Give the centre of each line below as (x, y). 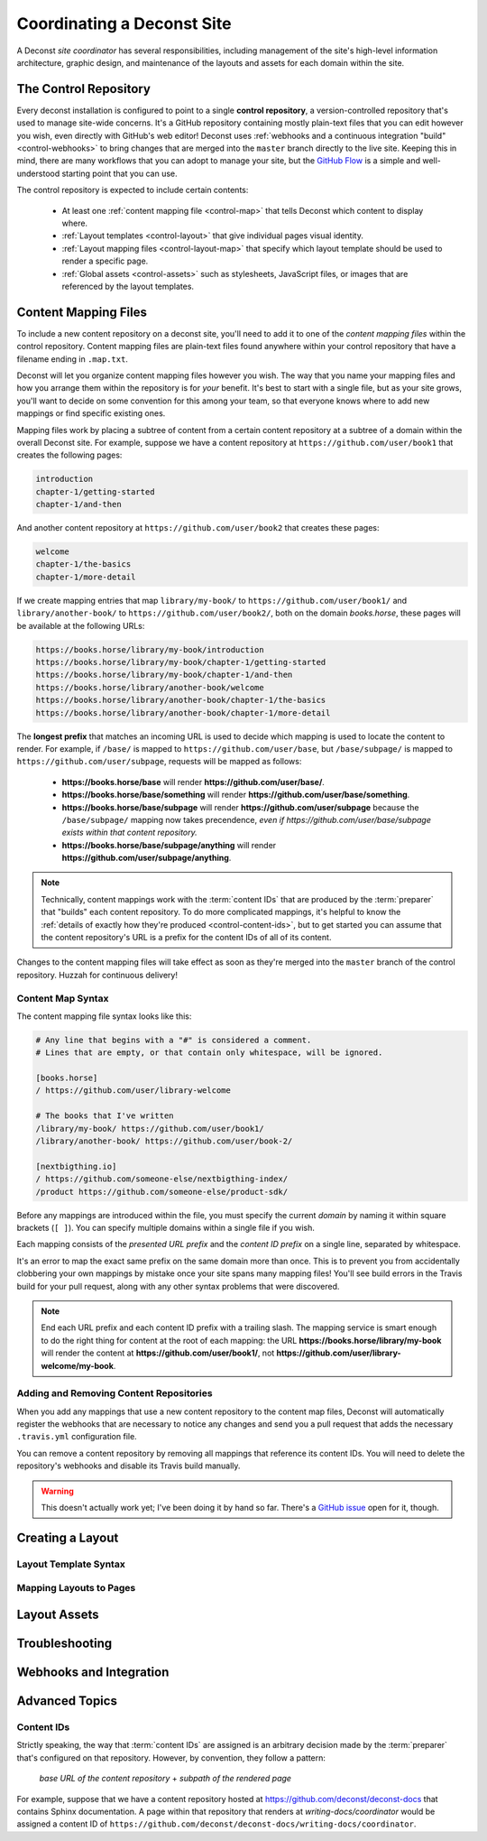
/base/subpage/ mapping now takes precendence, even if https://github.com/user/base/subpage (247, 819)
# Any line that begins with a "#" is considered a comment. (174, 1040)
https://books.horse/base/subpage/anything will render (169, 845)
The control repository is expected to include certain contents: (133, 190)
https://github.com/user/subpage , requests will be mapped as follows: (159, 762)
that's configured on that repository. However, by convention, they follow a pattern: (171, 1758)
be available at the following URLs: (81, 625)
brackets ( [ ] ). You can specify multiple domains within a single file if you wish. (166, 1227)
